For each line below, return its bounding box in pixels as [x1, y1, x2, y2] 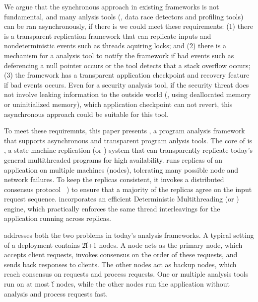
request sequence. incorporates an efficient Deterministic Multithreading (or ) [4, 194, 239, 204]
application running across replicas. [4, 213, 111, 223]
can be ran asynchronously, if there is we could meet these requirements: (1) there [4, 21, 253, 31]
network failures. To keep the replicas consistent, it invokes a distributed [4, 174, 224, 185]
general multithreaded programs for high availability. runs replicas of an [4, 154, 223, 165]
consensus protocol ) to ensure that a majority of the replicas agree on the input [4, 184, 252, 194]
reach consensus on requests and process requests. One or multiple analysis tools [4, 269, 249, 279]
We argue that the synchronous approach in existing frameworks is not [4, 1, 219, 11]
